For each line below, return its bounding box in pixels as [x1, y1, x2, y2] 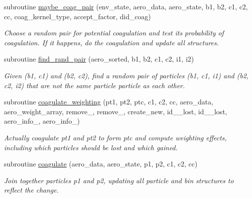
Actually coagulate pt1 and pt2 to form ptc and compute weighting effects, [4, 132, 227, 142]
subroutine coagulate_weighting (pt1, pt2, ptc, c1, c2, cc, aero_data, [4, 97, 213, 107]
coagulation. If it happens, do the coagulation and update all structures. [4, 37, 219, 47]
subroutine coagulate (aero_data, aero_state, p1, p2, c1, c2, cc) [4, 159, 198, 169]
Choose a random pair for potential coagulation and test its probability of [4, 28, 224, 38]
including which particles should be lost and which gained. [4, 142, 178, 152]
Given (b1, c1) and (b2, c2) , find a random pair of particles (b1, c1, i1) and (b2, [4, 70, 249, 80]
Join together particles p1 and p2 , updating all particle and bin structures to [4, 175, 234, 185]
